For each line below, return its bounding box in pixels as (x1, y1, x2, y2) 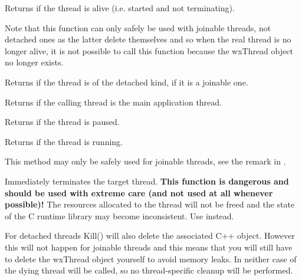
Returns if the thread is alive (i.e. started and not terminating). (5, 2, 235, 14)
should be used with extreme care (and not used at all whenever (5, 186, 273, 199)
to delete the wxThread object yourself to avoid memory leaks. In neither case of (5, 252, 297, 265)
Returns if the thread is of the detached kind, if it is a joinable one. (5, 75, 248, 88)
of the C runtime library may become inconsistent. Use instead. (5, 209, 234, 222)
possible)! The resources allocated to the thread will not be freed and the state (5, 198, 295, 210)
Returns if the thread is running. (5, 135, 123, 147)
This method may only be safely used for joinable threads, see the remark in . (5, 155, 286, 167)
